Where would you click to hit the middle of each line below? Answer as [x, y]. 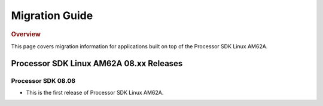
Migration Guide [52, 15]
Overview [26, 34]
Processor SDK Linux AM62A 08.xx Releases [97, 63]
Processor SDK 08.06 [43, 80]
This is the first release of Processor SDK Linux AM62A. [95, 92]
